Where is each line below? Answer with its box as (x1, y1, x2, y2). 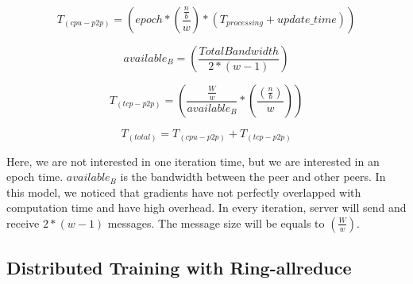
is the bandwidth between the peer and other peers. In (120, 168, 386, 185)
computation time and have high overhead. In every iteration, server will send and (6, 199, 407, 216)
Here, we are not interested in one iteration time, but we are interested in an (6, 152, 380, 169)
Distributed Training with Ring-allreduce (6, 255, 352, 280)
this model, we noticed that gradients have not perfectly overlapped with (6, 183, 361, 200)
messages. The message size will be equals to (107, 214, 325, 231)
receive (6, 214, 40, 231)
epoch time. (6, 168, 64, 185)
